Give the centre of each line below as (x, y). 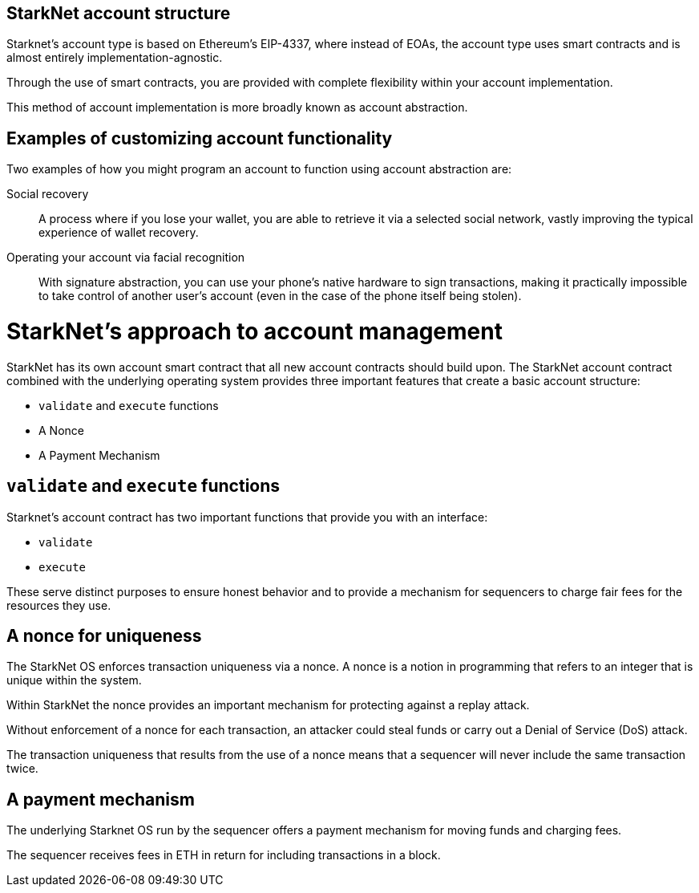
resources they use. (59, 605)
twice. (22, 769)
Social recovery (48, 194)
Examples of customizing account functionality (200, 138)
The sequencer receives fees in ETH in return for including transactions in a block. (224, 855)
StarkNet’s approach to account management (255, 332)
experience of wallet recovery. (119, 233)
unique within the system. (74, 680)
